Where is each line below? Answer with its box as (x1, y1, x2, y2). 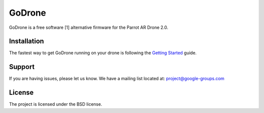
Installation (9, 37, 44, 45)
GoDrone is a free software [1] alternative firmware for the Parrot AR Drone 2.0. (9, 24, 169, 30)
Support (9, 63, 35, 71)
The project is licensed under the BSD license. (9, 101, 102, 107)
